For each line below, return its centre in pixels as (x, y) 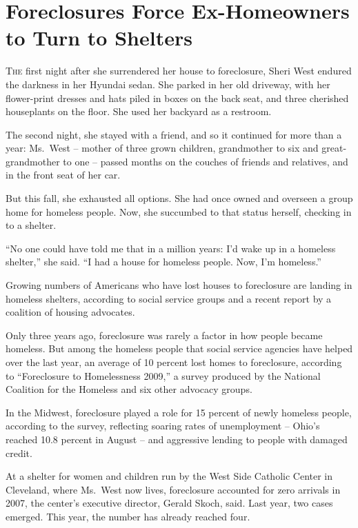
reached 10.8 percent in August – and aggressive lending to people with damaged (177, 439)
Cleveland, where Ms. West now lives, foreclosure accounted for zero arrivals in (173, 489)
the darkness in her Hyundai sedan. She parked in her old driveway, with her (168, 84)
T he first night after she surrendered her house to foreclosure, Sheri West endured (179, 71)
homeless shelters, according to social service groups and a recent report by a (169, 298)
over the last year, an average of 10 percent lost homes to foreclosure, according (174, 362)
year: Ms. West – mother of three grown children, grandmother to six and (162, 148)
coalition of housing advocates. (70, 312)
